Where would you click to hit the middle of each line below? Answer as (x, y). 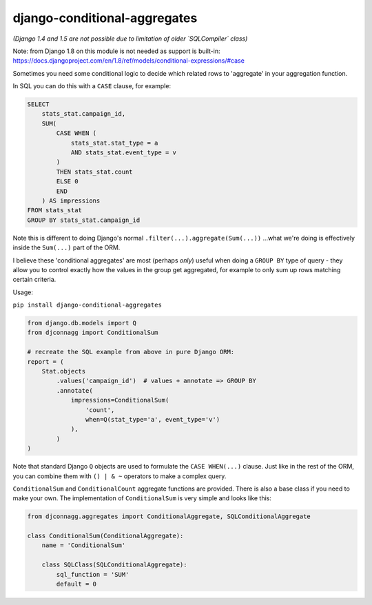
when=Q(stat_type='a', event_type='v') (153, 419)
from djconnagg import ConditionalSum (93, 333)
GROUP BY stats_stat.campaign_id (84, 220)
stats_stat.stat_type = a (114, 143)
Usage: (23, 292)
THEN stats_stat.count (95, 172)
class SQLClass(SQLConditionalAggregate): (114, 565)
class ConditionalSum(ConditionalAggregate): (105, 536)
